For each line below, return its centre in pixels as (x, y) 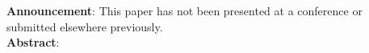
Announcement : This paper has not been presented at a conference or (184, 10)
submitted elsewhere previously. (85, 26)
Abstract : (33, 42)
